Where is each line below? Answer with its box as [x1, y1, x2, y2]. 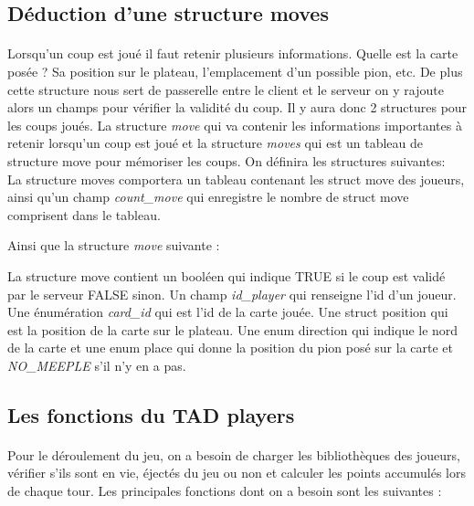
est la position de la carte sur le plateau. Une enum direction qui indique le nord [7, 320, 458, 339]
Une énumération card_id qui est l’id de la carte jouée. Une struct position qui [7, 302, 448, 322]
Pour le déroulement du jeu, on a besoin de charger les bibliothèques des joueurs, [7, 445, 460, 464]
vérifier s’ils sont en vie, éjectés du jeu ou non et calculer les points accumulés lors [7, 463, 466, 482]
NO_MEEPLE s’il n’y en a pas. [7, 355, 186, 374]
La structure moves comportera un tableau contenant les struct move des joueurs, [7, 169, 465, 188]
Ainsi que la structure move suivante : [7, 236, 220, 255]
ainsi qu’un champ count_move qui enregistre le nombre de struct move [7, 187, 409, 206]
